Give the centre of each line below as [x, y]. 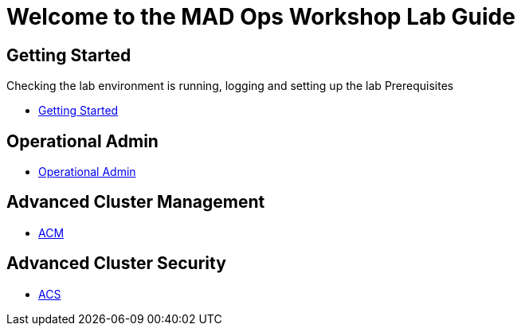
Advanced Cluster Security [116, 264]
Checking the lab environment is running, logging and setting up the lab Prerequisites [230, 86]
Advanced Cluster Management [136, 202]
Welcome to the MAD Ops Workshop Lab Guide [261, 17]
